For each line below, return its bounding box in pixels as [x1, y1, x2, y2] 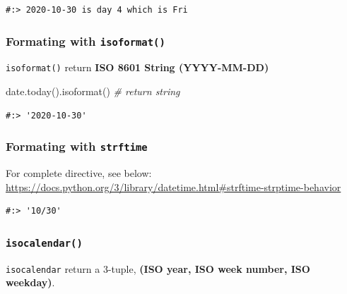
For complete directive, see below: [6, 166, 152, 180]
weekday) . [6, 275, 55, 290]
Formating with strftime [6, 137, 148, 155]
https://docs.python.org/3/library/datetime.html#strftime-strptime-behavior [6, 179, 341, 194]
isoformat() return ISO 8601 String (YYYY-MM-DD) [6, 60, 269, 75]
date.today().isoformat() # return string [6, 84, 180, 99]
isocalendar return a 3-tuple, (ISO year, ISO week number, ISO [6, 261, 310, 276]
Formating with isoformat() [6, 32, 165, 49]
